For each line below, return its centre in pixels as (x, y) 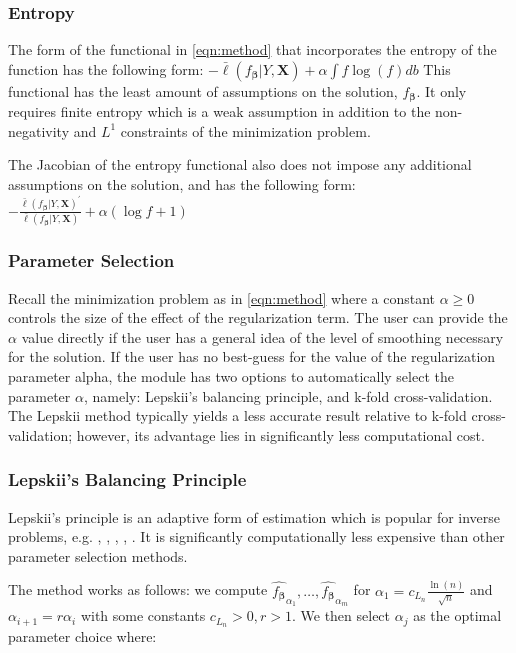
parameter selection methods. (98, 555)
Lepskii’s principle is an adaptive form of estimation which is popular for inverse (254, 516)
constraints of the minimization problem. (245, 130)
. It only (441, 90)
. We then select (341, 615)
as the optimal (457, 615)
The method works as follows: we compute (138, 589)
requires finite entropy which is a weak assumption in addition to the (219, 111)
